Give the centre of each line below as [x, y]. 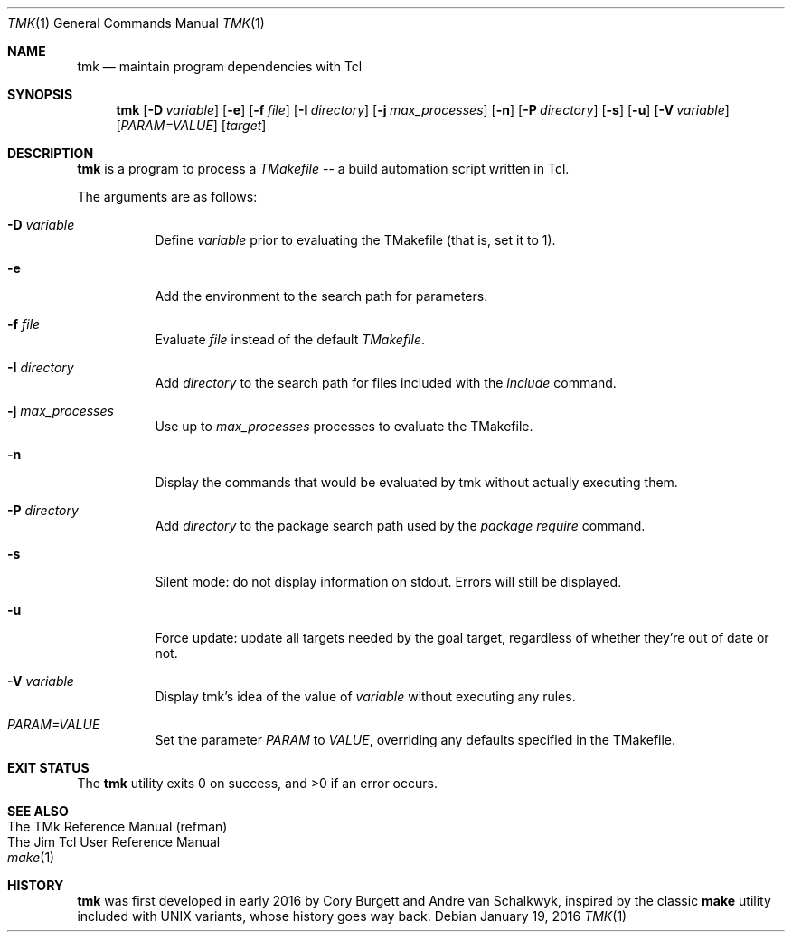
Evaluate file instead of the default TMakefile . [290, 339]
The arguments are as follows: [167, 197]
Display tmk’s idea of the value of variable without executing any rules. [365, 696]
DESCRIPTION [51, 153]
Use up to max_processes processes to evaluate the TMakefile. [344, 426]
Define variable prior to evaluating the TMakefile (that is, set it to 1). [355, 240]
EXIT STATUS [48, 768]
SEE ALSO [38, 811]
